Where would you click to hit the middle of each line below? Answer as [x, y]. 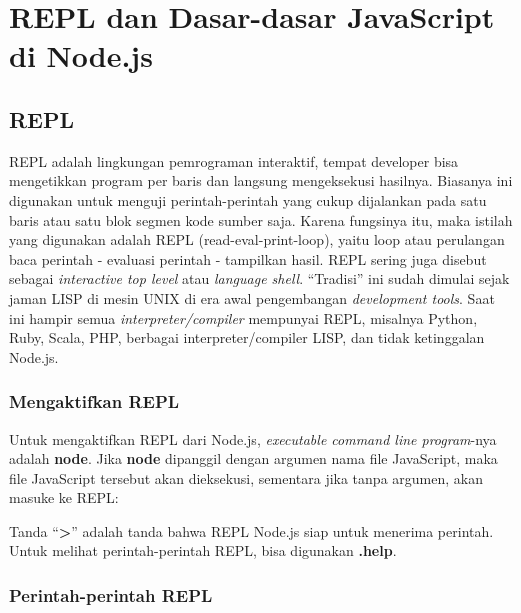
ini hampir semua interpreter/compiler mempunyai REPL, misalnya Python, [243, 317]
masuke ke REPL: [64, 497]
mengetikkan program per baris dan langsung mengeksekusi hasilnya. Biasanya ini [261, 180]
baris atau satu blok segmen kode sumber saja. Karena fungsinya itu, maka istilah [261, 219]
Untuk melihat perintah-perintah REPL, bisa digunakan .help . [203, 550]
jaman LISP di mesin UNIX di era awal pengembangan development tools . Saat [252, 297]
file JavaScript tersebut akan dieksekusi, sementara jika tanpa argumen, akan [246, 477]
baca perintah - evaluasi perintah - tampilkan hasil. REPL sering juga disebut [248, 258]
